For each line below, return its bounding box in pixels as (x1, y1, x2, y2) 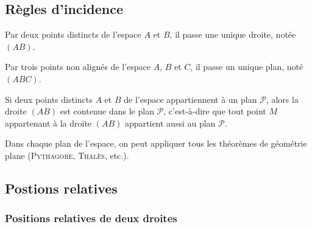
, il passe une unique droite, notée (169, 28, 296, 41)
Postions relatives (5, 178, 118, 197)
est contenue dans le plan (60, 105, 154, 117)
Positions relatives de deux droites (5, 211, 177, 226)
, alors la (266, 93, 299, 105)
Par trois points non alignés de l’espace (5, 60, 151, 73)
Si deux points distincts (5, 93, 93, 105)
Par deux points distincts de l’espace (5, 28, 141, 41)
